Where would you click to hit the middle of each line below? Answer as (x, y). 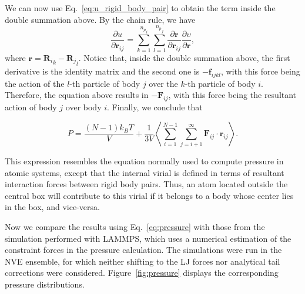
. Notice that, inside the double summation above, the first (184, 57)
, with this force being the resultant (232, 95)
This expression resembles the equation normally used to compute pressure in (144, 161)
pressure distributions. (45, 284)
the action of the (35, 83)
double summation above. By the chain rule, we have (100, 19)
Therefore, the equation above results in (77, 95)
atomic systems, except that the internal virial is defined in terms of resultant (145, 172)
